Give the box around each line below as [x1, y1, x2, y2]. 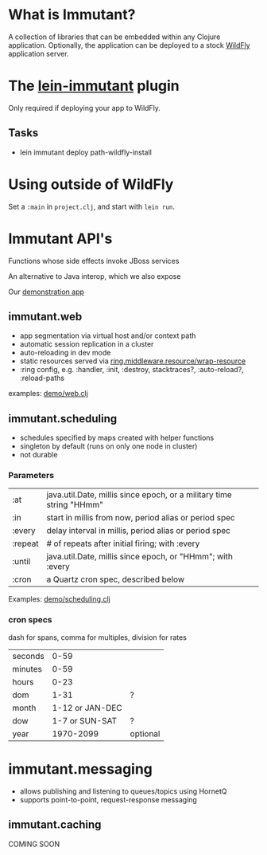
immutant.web [8, 309, 83, 324]
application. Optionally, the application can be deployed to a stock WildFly [8, 40, 250, 49]
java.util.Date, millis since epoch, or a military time [46, 489, 232, 500]
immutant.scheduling [8, 412, 118, 426]
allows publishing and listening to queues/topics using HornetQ [19, 786, 227, 796]
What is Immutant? [8, 6, 136, 24]
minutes [12, 663, 42, 674]
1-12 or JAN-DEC [52, 702, 123, 713]
